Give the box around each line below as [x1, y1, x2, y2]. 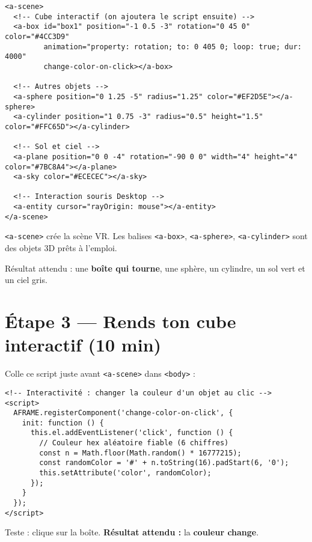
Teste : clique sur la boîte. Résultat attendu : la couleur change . [5, 526, 259, 538]
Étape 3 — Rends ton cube [5, 309, 236, 333]
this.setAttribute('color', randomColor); [39, 469, 212, 478]
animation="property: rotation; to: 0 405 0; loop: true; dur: [43, 42, 302, 51]
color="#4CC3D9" [5, 32, 70, 41]
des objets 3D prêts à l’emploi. [5, 242, 117, 254]
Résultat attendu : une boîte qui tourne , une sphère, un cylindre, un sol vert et [5, 261, 305, 274]
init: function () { [22, 418, 104, 427]
